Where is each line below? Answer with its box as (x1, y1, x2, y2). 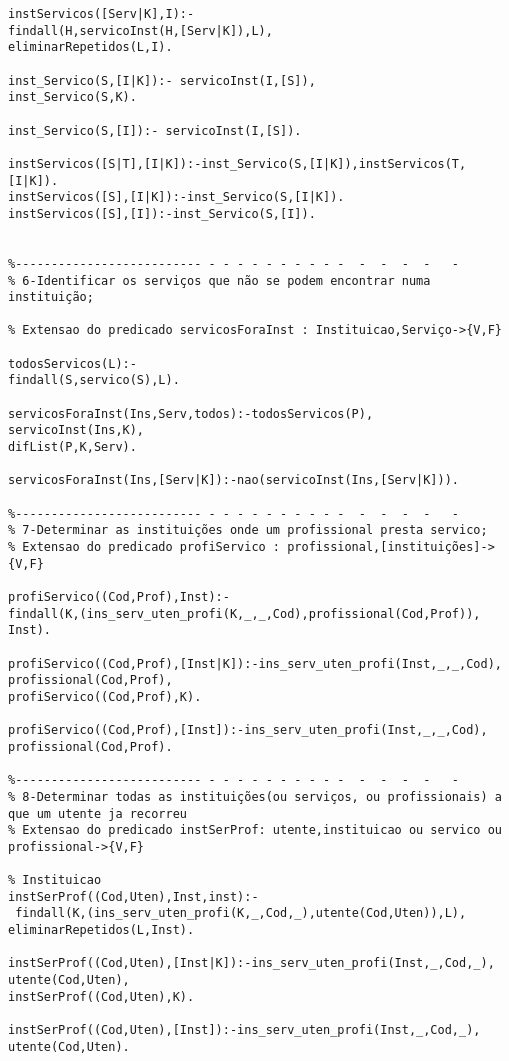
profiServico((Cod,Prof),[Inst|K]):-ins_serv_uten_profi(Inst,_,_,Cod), (8, 656, 502, 671)
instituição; (8, 290, 94, 305)
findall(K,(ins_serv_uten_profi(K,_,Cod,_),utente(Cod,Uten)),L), (15, 906, 467, 921)
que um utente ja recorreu (8, 806, 187, 821)
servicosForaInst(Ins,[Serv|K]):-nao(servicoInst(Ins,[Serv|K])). (8, 473, 460, 488)
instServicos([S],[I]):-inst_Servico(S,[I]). (8, 206, 316, 221)
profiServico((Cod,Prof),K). (8, 689, 202, 704)
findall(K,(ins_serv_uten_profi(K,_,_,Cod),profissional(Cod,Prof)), (8, 606, 481, 621)
